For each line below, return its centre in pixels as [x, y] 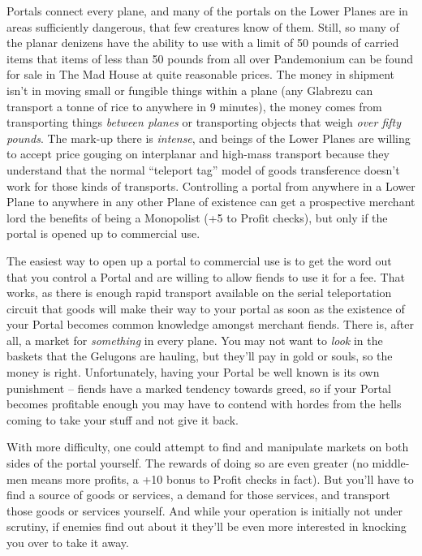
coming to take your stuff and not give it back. [123, 419]
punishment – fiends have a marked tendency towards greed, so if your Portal [199, 388]
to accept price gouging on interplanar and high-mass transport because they [198, 154]
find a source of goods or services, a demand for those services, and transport [198, 495]
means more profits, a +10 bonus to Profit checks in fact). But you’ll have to [222, 478]
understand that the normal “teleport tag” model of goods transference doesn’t [203, 169]
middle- [391, 463]
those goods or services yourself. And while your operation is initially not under [205, 510]
